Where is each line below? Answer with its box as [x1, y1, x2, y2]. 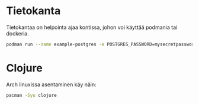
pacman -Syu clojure [6, 92, 57, 98]
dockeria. [6, 30, 30, 37]
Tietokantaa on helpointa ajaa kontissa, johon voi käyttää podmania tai [6, 24, 178, 31]
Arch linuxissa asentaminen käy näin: [6, 81, 97, 88]
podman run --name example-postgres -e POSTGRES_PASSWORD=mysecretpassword [6, 41, 197, 47]
